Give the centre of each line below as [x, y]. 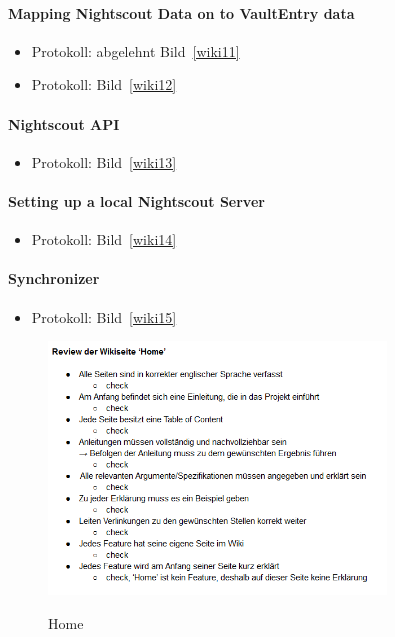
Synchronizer [54, 278]
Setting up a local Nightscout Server [136, 200]
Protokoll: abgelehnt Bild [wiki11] [135, 50]
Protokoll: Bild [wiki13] [104, 161]
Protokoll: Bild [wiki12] [104, 84]
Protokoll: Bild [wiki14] [104, 239]
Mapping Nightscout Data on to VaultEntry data [181, 12]
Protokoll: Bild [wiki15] [104, 316]
